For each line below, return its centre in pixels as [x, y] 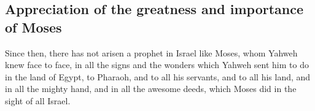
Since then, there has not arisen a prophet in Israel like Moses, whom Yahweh [151, 52]
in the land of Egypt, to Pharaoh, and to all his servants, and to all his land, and [158, 76]
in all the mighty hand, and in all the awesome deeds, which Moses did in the [151, 89]
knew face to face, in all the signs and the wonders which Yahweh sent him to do [157, 65]
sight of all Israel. [38, 100]
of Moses [33, 27]
